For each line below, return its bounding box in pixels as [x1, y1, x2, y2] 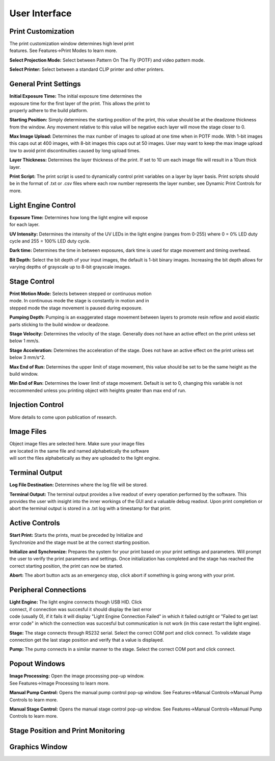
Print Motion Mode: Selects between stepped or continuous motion [9, 291, 152, 297]
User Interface [9, 8, 72, 19]
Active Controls [9, 519, 61, 528]
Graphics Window [9, 743, 68, 751]
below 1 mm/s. [9, 338, 40, 344]
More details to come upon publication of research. [9, 414, 117, 420]
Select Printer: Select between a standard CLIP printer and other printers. [9, 66, 165, 72]
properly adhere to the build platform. [9, 107, 89, 113]
